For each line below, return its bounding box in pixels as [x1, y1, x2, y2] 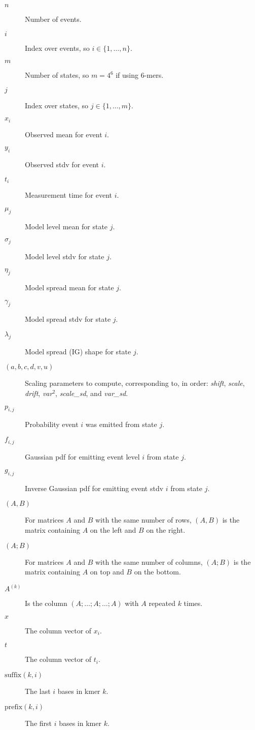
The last [25, 686, 51, 696]
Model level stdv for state [25, 251, 104, 261]
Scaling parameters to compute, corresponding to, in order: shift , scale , [25, 378, 245, 388]
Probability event [25, 419, 79, 430]
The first [25, 717, 52, 728]
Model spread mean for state [25, 282, 114, 293]
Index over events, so [25, 42, 90, 53]
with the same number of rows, [95, 514, 192, 525]
